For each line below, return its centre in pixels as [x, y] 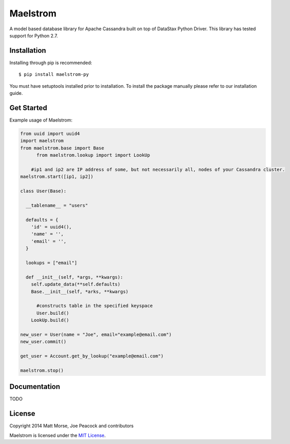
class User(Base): [43, 191]
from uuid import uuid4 [50, 134]
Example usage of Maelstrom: [41, 120]
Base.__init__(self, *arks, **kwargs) [80, 291]
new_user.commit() [43, 342]
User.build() [53, 313]
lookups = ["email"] [51, 263]
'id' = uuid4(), [51, 227]
